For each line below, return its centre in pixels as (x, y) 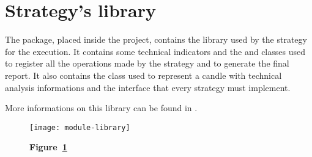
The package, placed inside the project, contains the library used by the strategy (156, 39)
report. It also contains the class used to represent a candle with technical (143, 75)
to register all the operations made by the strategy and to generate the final (147, 63)
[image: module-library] (80, 127)
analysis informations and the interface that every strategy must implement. (148, 87)
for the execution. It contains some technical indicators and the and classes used (155, 51)
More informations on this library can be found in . (101, 108)
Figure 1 (48, 147)
